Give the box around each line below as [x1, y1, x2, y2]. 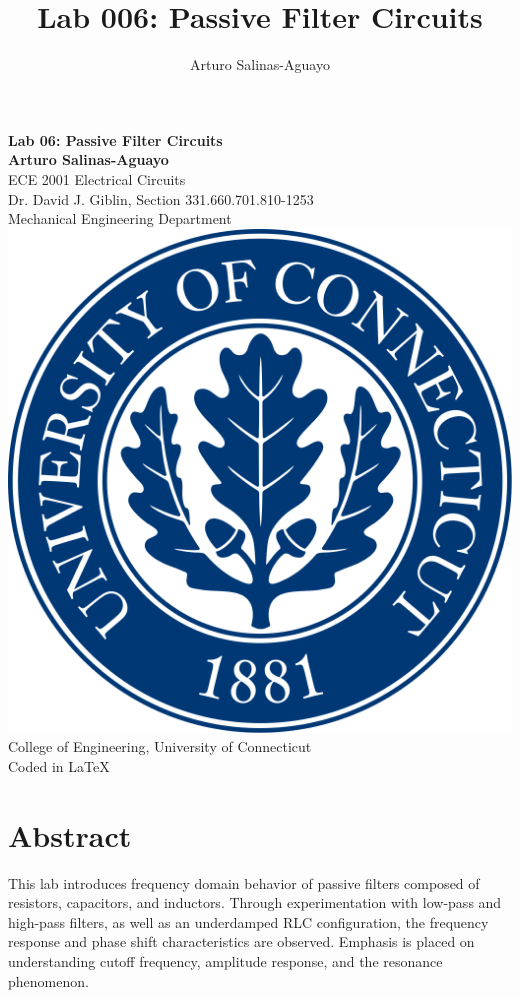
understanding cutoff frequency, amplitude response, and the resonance [8, 950, 443, 971]
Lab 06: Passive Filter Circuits [8, 129, 223, 150]
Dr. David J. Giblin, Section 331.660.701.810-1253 [8, 188, 314, 209]
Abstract [8, 814, 132, 855]
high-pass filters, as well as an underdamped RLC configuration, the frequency [8, 911, 489, 932]
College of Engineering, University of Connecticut [8, 736, 312, 757]
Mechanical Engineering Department [8, 208, 232, 229]
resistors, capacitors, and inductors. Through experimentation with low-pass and [8, 892, 502, 913]
